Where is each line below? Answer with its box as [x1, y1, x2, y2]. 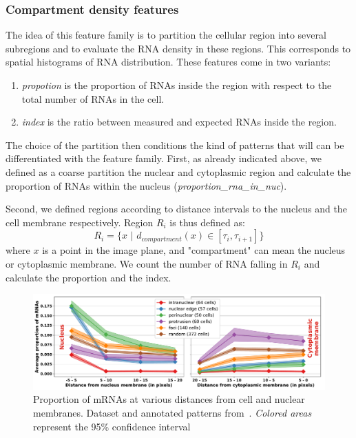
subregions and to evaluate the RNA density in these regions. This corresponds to [6, 41, 351, 55]
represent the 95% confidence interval [33, 419, 191, 433]
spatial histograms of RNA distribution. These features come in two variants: [6, 54, 331, 69]
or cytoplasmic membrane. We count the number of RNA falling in [6, 256, 288, 270]
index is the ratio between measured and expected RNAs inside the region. [21, 115, 337, 129]
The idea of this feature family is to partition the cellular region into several [6, 28, 326, 42]
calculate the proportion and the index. [6, 270, 171, 284]
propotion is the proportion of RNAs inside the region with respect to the [21, 78, 332, 92]
